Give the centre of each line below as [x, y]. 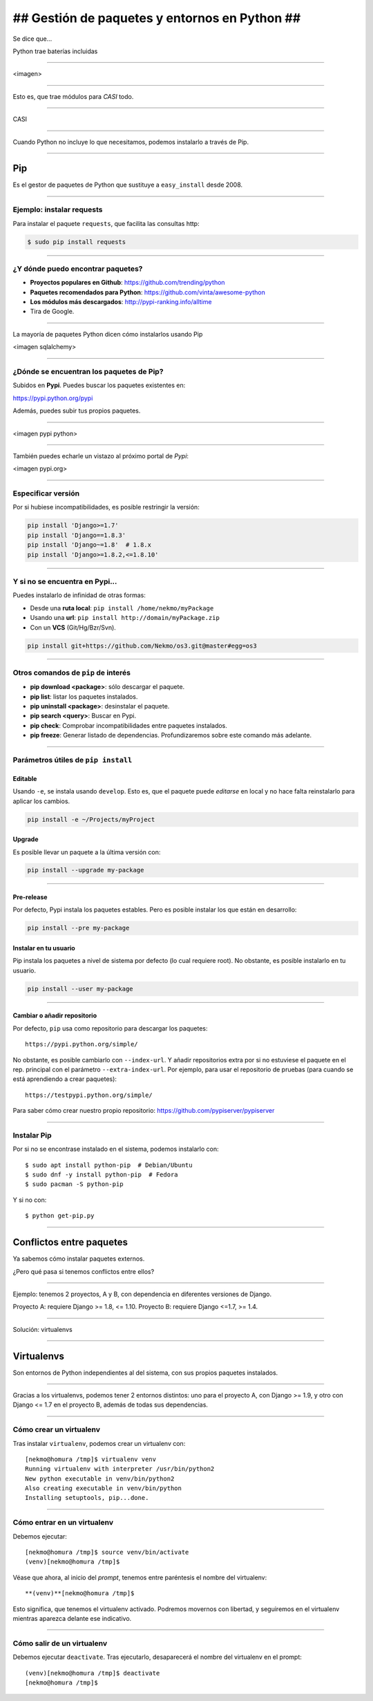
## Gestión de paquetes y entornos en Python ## [157, 18]
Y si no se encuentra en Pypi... [65, 581]
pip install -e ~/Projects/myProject [91, 819]
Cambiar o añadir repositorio [55, 1015]
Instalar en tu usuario [44, 948]
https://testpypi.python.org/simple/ [89, 1095]
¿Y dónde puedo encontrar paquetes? [78, 268]
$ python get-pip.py [60, 1216]
